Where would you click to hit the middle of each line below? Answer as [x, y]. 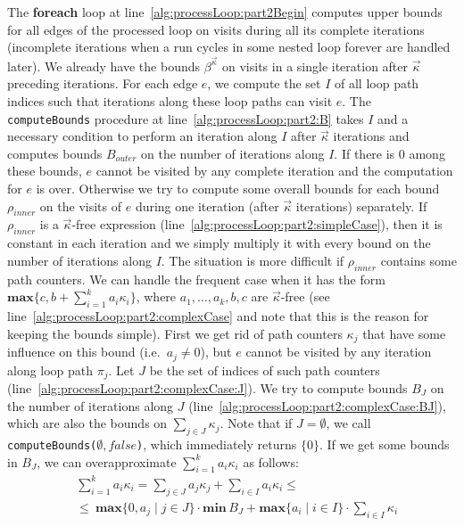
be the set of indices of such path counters [265, 370]
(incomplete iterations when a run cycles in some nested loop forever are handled [229, 47]
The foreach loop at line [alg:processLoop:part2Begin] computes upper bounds [225, 12]
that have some [404, 333]
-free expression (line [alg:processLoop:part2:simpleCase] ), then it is [257, 224]
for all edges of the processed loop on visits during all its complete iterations [216, 29]
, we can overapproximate [107, 461]
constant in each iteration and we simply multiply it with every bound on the [219, 243]
